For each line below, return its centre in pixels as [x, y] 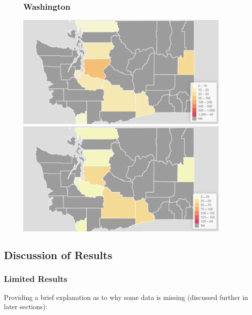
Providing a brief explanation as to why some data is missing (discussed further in [126, 297]
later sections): [26, 306]
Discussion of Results [58, 255]
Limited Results [36, 279]
